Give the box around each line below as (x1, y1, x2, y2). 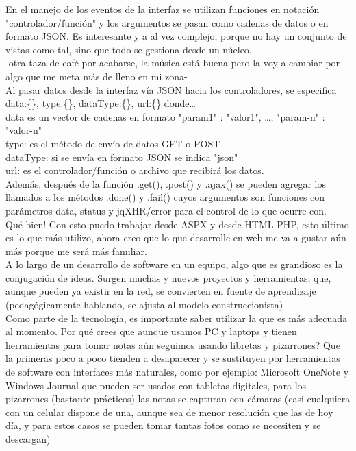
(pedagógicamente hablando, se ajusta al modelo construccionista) (5, 297, 283, 312)
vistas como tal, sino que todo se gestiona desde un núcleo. (5, 42, 252, 56)
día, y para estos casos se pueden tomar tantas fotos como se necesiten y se (5, 418, 321, 432)
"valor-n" (5, 123, 42, 137)
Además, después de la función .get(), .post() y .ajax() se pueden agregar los (5, 176, 326, 191)
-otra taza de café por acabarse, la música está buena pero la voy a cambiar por (5, 56, 340, 70)
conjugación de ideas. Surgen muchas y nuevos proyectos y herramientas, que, (5, 270, 331, 284)
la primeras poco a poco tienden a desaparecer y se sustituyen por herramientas (5, 351, 340, 365)
